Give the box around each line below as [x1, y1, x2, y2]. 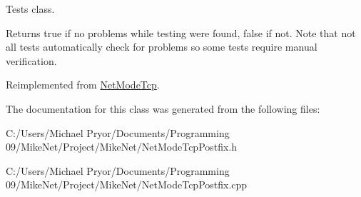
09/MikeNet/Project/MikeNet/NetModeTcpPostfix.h [6, 139, 238, 154]
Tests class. [6, 1, 55, 16]
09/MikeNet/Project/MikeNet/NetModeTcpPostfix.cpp [6, 177, 248, 192]
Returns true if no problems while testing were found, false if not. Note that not [6, 25, 356, 40]
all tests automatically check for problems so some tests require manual [6, 39, 317, 54]
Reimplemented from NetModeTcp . [6, 77, 160, 92]
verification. [6, 53, 57, 68]
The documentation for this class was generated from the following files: [6, 101, 320, 116]
